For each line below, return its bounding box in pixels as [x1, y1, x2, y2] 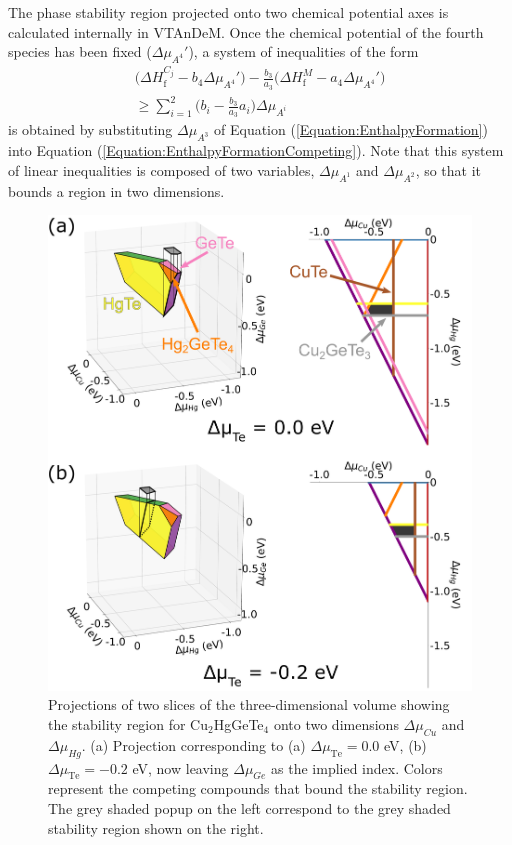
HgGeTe [213, 713, 264, 734]
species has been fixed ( [8, 41, 152, 62]
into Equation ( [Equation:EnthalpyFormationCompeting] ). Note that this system [8, 140, 504, 161]
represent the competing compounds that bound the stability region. [48, 778, 468, 799]
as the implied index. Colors [271, 757, 443, 778]
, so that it [415, 159, 482, 180]
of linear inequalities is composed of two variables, [8, 159, 315, 180]
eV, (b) [384, 734, 427, 755]
